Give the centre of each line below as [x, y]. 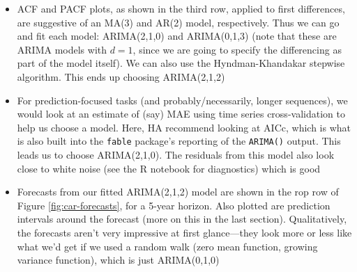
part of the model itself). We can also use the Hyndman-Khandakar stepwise [181, 63]
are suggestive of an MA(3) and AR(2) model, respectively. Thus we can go [178, 22]
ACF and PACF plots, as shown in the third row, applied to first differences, [181, 8]
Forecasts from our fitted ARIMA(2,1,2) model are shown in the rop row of [178, 192]
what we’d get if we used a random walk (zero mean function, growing [167, 246]
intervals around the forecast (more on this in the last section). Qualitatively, [182, 219]
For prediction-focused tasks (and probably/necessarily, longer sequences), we [182, 100]
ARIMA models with [62, 49]
